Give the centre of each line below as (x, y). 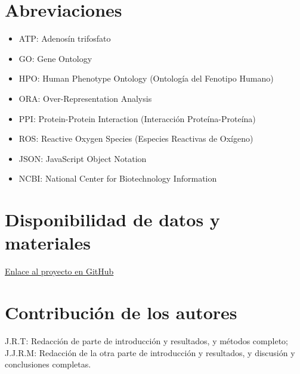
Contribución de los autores (121, 312)
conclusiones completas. (48, 364)
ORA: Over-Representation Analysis (85, 98)
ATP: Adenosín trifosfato (65, 38)
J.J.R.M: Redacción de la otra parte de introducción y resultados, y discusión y (150, 352)
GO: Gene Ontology (55, 58)
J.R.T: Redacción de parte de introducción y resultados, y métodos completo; (146, 340)
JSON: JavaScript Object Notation (83, 158)
